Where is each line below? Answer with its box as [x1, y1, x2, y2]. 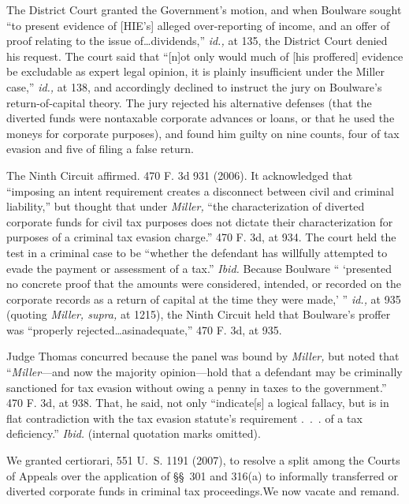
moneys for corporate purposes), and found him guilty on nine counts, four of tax [6, 125, 400, 141]
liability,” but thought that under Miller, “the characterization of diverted [6, 198, 365, 215]
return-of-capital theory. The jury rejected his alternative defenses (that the [6, 94, 372, 110]
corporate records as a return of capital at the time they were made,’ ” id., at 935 [6, 290, 401, 307]
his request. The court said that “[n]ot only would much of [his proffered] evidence [6, 47, 403, 64]
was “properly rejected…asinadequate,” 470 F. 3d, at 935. [6, 321, 282, 338]
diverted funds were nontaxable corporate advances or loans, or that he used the [6, 110, 395, 126]
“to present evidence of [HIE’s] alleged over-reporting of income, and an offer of [6, 17, 390, 33]
